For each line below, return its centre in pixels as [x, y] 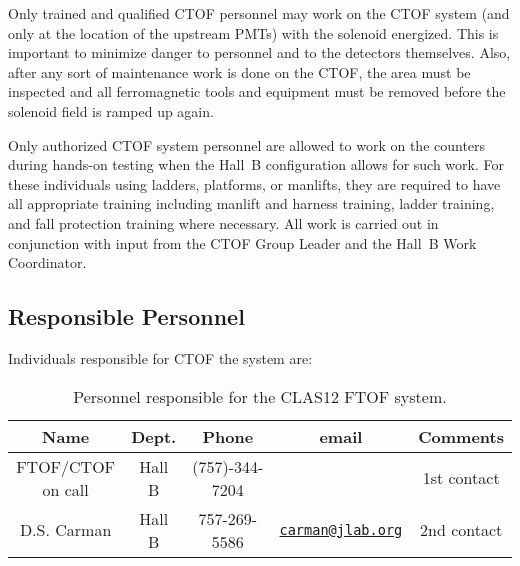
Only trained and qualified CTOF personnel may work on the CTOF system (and [259, 13]
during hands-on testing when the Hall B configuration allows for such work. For [256, 164]
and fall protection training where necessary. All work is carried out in [223, 222]
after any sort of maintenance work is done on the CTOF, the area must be [239, 71]
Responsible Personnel [126, 316]
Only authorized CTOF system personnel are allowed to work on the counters [247, 144]
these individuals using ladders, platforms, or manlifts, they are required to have [254, 183]
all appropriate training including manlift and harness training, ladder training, [251, 203]
